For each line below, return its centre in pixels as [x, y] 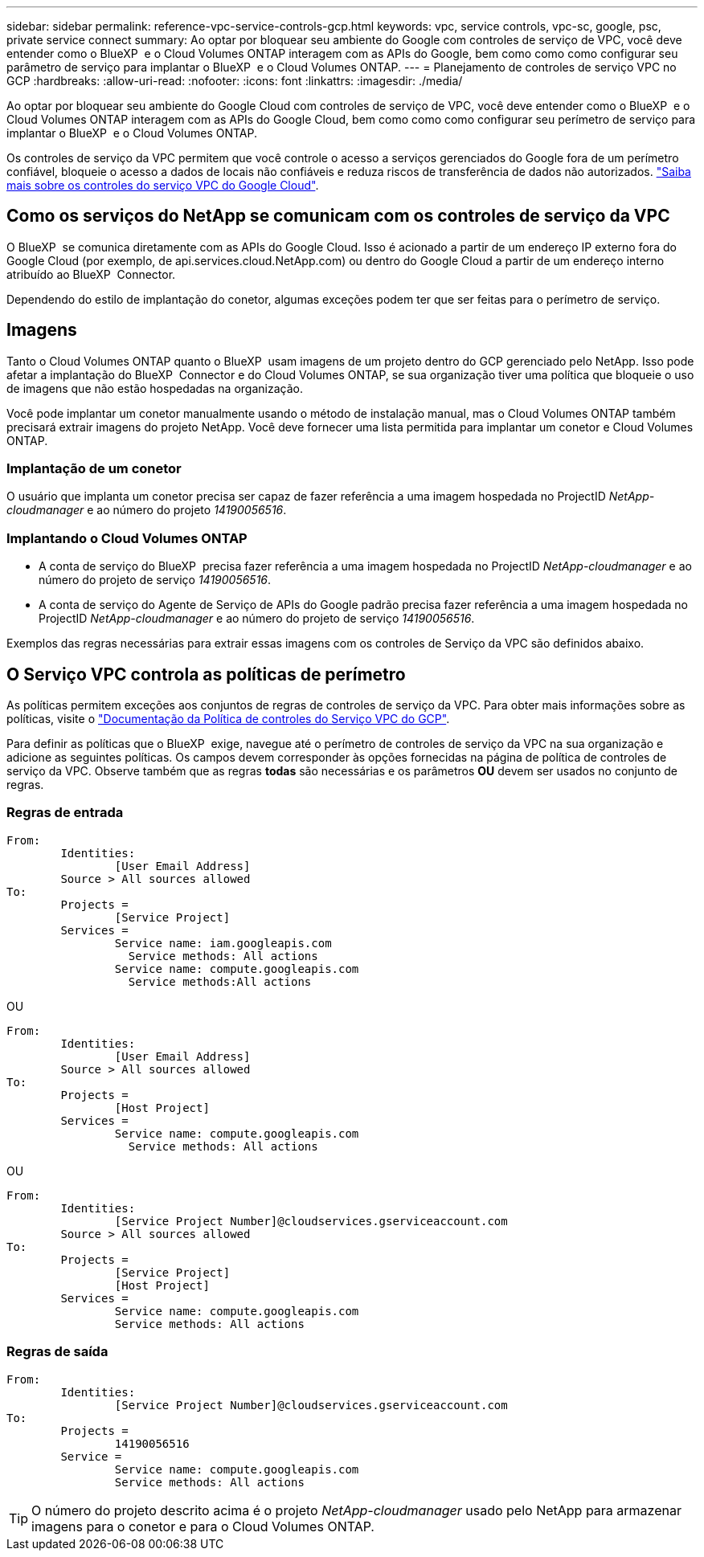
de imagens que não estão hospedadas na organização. [155, 388]
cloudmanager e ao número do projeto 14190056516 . [147, 510]
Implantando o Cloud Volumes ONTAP [127, 538]
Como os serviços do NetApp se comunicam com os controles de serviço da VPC [338, 216]
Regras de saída [57, 1352]
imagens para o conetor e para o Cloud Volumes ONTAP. [203, 1526]
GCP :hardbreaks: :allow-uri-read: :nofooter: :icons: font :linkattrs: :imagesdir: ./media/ [235, 81]
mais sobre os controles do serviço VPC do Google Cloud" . [163, 185]
